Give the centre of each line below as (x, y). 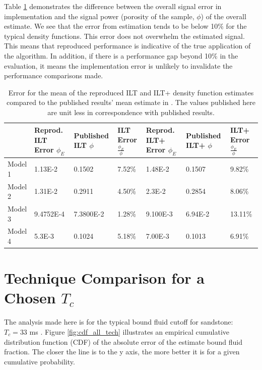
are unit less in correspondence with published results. (131, 112)
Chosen (30, 298)
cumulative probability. (40, 361)
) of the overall (223, 16)
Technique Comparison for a (104, 278)
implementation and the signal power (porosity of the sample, (99, 16)
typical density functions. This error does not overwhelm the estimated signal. (124, 36)
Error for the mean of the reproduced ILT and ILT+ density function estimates (131, 92)
